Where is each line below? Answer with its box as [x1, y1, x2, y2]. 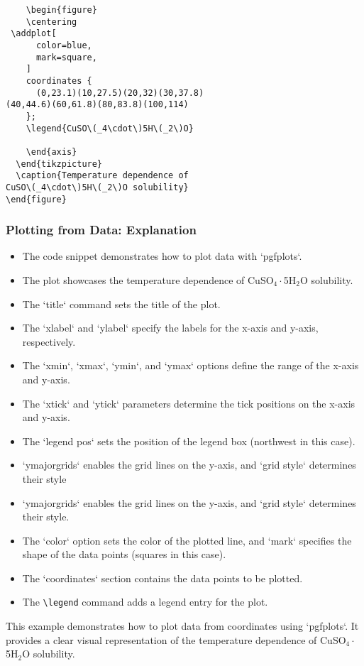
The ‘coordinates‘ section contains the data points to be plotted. [22, 570, 303, 585]
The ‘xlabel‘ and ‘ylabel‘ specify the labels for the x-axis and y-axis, [22, 320, 319, 335]
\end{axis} [26, 146, 77, 157]
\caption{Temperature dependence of [16, 170, 189, 181]
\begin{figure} [26, 5, 97, 15]
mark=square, [35, 52, 97, 62]
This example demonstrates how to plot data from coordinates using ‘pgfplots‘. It [6, 618, 359, 633]
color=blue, [35, 40, 92, 50]
